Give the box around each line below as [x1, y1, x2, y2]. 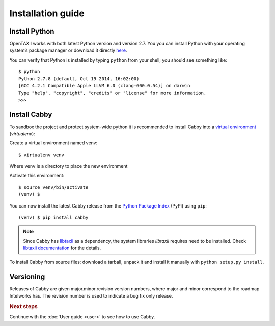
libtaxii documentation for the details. [23, 245, 101, 251]
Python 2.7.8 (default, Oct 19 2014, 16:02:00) [18, 76, 140, 81]
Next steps [9, 303, 38, 310]
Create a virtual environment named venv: [9, 140, 98, 146]
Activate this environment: [9, 172, 65, 179]
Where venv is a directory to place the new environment [9, 163, 128, 169]
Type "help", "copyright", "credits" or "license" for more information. [18, 90, 207, 96]
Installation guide [9, 8, 85, 19]
